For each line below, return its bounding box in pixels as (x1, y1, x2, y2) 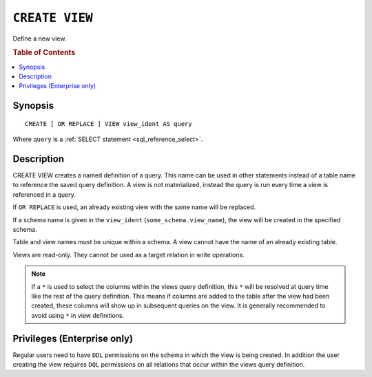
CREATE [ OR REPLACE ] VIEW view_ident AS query (25, 120, 192, 127)
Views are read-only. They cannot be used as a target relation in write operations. (12, 250, 245, 259)
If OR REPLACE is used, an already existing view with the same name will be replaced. (12, 203, 256, 211)
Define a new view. (12, 34, 67, 43)
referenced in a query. (12, 190, 76, 199)
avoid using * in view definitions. (31, 311, 124, 319)
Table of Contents (12, 48, 76, 58)
